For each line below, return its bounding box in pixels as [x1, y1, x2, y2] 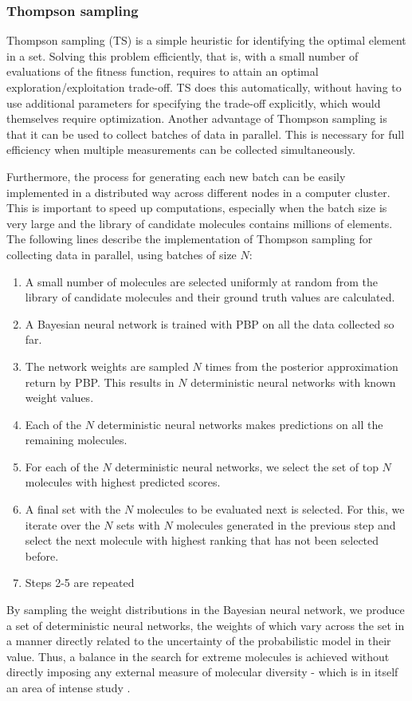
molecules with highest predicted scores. [25, 474, 221, 490]
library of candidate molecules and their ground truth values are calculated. [25, 289, 395, 305]
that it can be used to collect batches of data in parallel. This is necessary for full [6, 125, 405, 142]
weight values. [25, 389, 94, 406]
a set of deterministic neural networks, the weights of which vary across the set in [6, 616, 405, 633]
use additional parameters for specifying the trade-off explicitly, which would [6, 94, 381, 111]
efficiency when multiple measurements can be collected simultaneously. [6, 141, 355, 158]
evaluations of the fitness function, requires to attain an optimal [6, 63, 319, 80]
